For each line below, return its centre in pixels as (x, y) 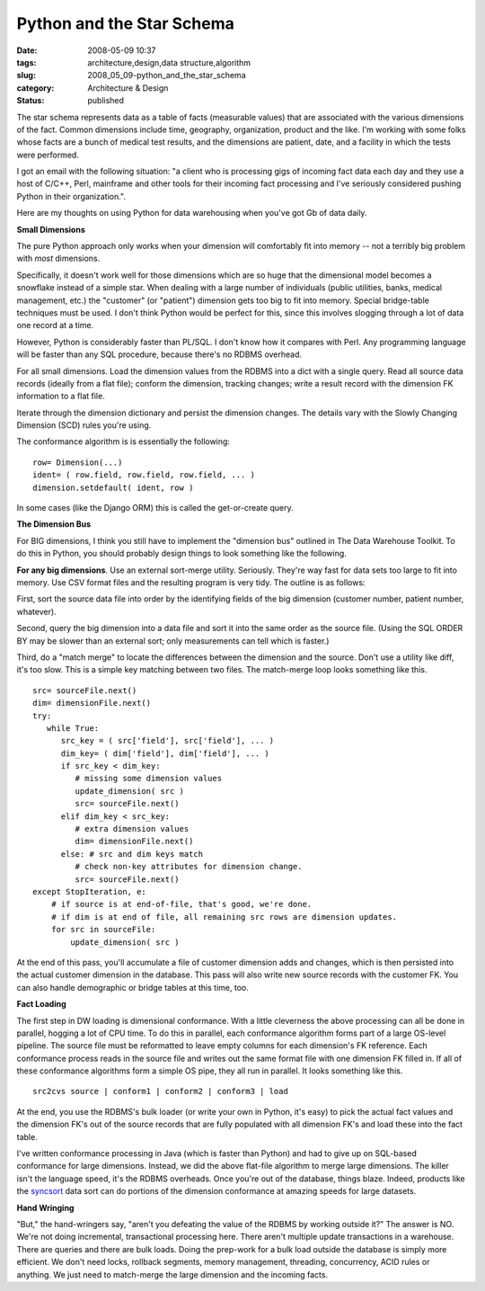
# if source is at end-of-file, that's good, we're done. (181, 904)
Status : (31, 101)
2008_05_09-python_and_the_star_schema (167, 76)
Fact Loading (41, 1004)
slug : (26, 76)
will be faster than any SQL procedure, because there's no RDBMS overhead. (159, 354)
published (106, 101)
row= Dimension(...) (78, 462)
